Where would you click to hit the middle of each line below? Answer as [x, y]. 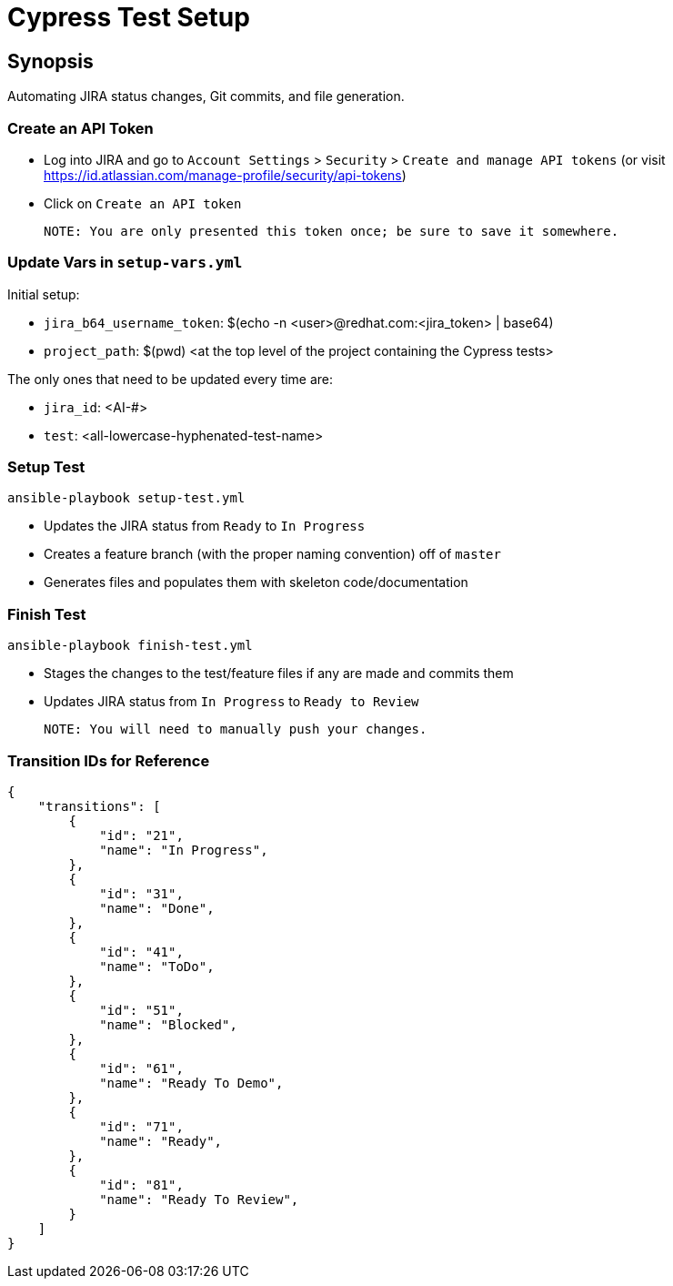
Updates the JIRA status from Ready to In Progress [205, 526]
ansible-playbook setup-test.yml [126, 498]
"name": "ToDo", [157, 966]
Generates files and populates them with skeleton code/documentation [256, 582]
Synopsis [50, 61]
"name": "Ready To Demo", [191, 1083]
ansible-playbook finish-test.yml [130, 646]
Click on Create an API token [143, 203]
